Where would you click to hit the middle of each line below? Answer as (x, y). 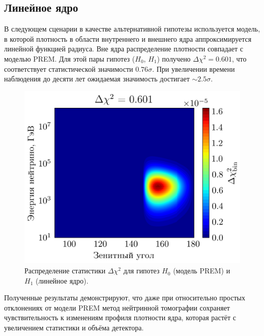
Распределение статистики (65, 271)
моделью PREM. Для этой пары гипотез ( (70, 58)
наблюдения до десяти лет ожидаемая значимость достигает (97, 79)
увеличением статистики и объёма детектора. (74, 328)
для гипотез (141, 271)
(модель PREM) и (202, 271)
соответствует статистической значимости (69, 68)
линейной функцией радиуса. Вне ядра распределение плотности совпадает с (124, 49)
